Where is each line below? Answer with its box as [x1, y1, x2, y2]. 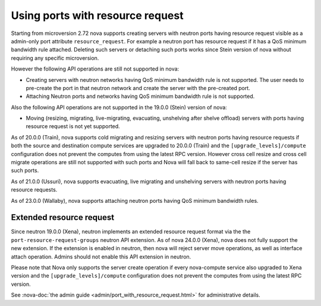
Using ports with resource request [11, 9, 184, 22]
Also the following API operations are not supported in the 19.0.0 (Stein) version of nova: [11, 104, 227, 111]
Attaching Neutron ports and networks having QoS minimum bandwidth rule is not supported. [26, 93, 255, 100]
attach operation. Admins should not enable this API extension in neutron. [11, 253, 191, 260]
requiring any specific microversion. [11, 54, 99, 62]
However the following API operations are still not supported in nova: [11, 65, 180, 72]
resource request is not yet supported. [26, 123, 120, 130]
